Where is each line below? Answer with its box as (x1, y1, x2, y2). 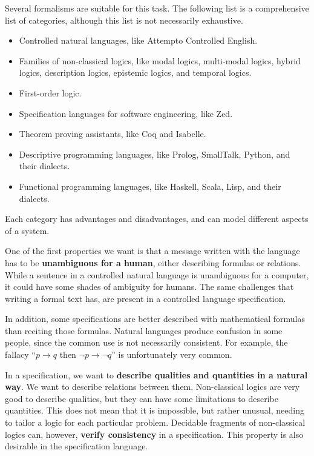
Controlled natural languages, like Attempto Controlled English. (19, 34, 258, 47)
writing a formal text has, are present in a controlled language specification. (5, 292, 286, 304)
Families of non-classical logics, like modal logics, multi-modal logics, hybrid (19, 54, 301, 67)
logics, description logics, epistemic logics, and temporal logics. (19, 66, 252, 79)
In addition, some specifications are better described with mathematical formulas (5, 312, 305, 325)
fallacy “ (5, 348, 36, 361)
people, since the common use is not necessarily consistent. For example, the (5, 336, 288, 349)
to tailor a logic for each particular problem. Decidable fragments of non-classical (5, 416, 306, 429)
